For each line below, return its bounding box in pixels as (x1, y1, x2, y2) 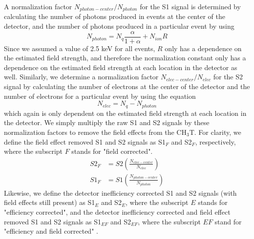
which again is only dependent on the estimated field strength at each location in (4, 108, 247, 118)
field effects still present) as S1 (4, 197, 95, 207)
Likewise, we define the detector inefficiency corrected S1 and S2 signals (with (4, 187, 237, 198)
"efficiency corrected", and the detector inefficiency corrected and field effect (4, 206, 231, 217)
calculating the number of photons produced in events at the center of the (4, 11, 225, 21)
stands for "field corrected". (71, 146, 153, 156)
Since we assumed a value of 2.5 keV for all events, (4, 43, 155, 53)
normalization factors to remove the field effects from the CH (4, 127, 187, 137)
